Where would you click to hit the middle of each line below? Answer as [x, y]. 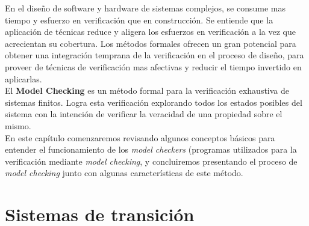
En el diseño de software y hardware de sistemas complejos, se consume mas [145, 8]
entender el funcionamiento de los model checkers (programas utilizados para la [151, 149]
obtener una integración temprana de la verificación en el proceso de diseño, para [154, 55]
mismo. [18, 125]
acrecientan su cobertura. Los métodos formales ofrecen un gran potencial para [151, 43]
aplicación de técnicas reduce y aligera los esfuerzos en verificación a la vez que [150, 32]
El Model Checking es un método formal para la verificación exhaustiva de [147, 90]
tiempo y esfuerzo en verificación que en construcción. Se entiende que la [139, 20]
